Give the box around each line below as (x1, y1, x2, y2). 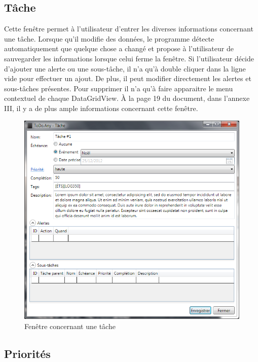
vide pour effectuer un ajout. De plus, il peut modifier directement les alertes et (4, 73, 251, 84)
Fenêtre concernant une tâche (24, 320, 116, 331)
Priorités (4, 345, 51, 361)
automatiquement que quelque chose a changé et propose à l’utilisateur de (4, 43, 234, 54)
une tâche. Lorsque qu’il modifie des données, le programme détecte (4, 33, 214, 44)
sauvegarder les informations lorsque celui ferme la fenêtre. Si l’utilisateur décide (4, 53, 254, 63)
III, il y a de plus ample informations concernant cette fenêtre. (4, 102, 198, 113)
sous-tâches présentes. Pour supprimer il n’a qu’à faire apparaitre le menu (4, 83, 233, 93)
